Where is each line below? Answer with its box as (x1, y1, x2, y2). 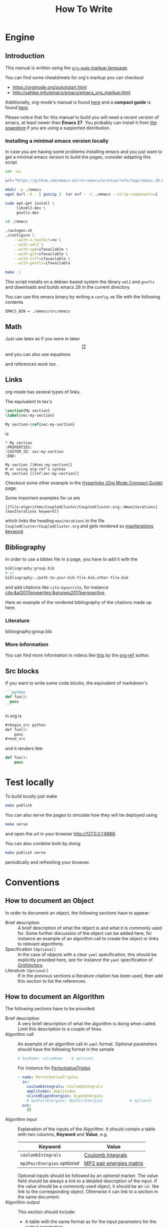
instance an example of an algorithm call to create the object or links (17, 935, 159, 941)
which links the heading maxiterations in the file (5, 518, 105, 524)
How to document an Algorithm (5, 992, 105, 1001)
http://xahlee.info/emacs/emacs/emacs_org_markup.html (12, 90, 131, 96)
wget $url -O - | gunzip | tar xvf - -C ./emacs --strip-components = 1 (5, 192, 158, 197)
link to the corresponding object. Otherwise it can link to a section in (17, 1188, 158, 1194)
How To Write (55, 4, 113, 15)
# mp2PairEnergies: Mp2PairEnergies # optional (26, 1098, 152, 1103)
